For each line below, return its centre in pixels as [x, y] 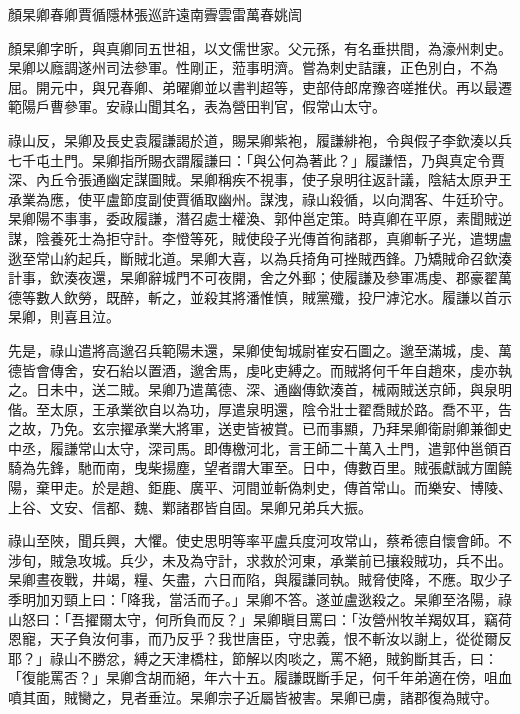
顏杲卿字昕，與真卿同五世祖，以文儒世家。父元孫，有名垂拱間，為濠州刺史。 [260, 47]
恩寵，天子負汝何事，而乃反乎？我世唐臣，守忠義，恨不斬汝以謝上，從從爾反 [260, 638]
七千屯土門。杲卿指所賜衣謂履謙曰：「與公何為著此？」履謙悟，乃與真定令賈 [256, 159]
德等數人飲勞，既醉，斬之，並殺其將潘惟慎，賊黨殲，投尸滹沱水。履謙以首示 [260, 296]
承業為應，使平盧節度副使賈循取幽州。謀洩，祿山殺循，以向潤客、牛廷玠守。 [260, 198]
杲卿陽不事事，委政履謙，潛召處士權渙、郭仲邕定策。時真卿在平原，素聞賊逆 [260, 218]
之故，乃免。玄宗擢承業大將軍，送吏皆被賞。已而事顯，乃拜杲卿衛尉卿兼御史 [260, 428]
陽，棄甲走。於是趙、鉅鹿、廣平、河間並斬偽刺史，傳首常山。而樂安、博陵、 [260, 487]
